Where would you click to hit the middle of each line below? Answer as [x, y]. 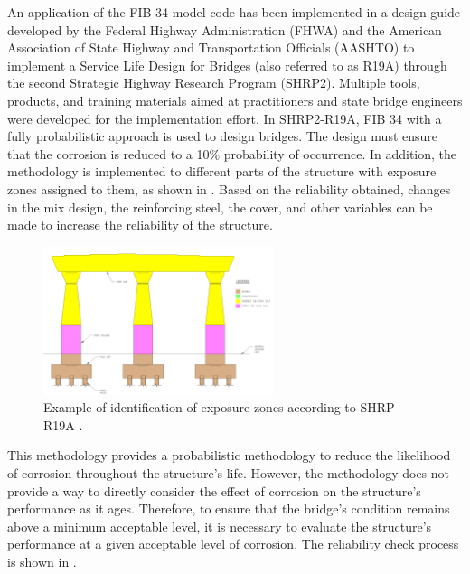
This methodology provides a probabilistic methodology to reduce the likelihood [229, 455]
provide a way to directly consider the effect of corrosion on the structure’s [214, 490]
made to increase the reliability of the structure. [140, 225]
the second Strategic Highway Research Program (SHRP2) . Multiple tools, [214, 83]
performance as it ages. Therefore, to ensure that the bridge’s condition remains [229, 508]
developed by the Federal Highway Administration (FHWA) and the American [225, 29]
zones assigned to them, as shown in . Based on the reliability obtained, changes [229, 188]
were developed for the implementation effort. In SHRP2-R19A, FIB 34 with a [225, 118]
